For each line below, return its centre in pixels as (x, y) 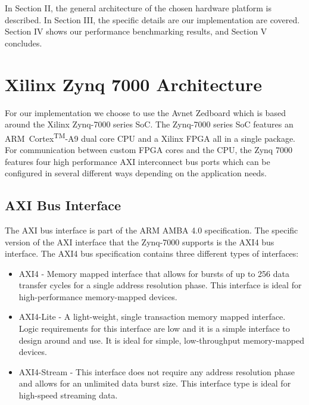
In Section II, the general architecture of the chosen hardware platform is (138, 8)
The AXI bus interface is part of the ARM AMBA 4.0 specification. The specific (152, 230)
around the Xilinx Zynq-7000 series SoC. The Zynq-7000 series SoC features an (149, 124)
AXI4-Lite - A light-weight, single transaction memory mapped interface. (152, 317)
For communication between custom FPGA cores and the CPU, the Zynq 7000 (149, 149)
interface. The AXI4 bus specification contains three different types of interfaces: (152, 253)
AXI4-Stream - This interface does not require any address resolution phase (157, 371)
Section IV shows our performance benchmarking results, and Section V (136, 31)
